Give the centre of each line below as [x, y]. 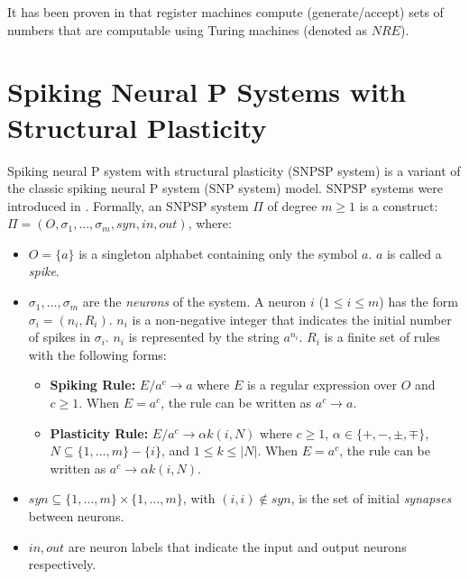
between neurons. [76, 516]
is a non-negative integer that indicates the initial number [292, 319]
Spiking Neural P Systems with [207, 92]
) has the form [418, 302]
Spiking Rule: [93, 385]
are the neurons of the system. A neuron [194, 302]
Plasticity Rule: [99, 432]
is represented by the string [204, 337]
